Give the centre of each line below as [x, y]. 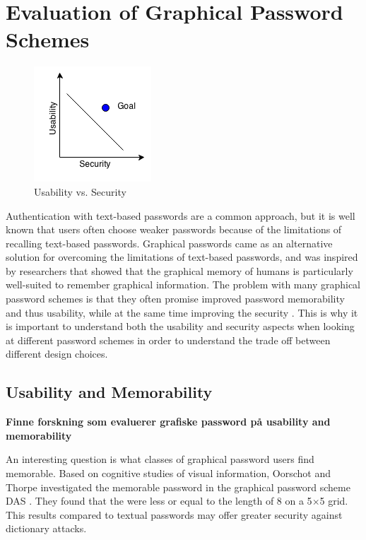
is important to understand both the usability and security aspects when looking [180, 326]
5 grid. [334, 501]
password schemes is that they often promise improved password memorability [175, 299]
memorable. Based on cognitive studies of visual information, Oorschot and [168, 473]
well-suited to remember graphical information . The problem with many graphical [183, 284]
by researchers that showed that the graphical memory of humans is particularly [179, 270]
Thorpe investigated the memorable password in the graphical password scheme [178, 487]
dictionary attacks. [46, 528]
